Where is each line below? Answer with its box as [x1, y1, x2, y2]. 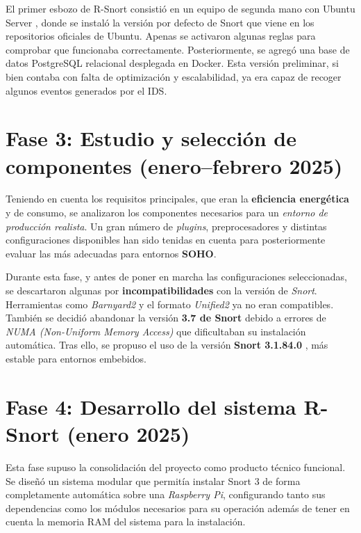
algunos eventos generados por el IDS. [6, 83, 167, 97]
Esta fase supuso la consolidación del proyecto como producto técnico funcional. [6, 459, 346, 474]
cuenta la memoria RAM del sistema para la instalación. [6, 514, 246, 529]
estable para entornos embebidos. [6, 351, 146, 365]
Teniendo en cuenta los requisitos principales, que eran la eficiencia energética [6, 191, 349, 206]
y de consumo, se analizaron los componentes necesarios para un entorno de [6, 205, 328, 220]
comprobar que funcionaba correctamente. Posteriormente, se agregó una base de [6, 42, 350, 56]
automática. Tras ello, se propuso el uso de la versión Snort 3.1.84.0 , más [6, 337, 328, 352]
